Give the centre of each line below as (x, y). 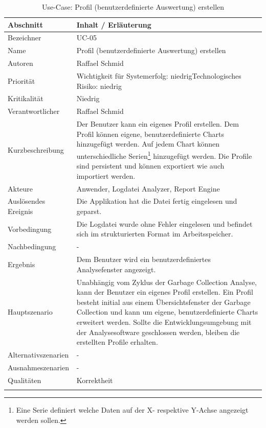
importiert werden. (106, 175)
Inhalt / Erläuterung (114, 24)
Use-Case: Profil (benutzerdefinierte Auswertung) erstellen (133, 7)
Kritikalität (26, 98)
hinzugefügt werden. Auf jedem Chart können (148, 144)
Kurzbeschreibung (36, 149)
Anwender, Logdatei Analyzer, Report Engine (148, 188)
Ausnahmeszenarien (38, 367)
